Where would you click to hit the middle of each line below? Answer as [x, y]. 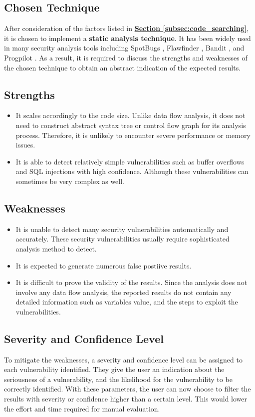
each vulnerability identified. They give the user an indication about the [114, 369]
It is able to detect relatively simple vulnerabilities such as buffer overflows [130, 161]
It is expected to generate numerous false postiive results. [104, 265]
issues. [25, 145]
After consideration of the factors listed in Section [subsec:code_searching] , [127, 28]
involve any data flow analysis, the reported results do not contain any [124, 292]
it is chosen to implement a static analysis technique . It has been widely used [127, 38]
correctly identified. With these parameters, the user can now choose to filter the [127, 389]
